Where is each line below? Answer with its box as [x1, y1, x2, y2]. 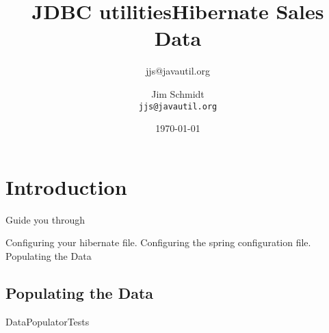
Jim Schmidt [151, 86, 205, 101]
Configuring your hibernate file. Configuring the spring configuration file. [5, 235, 311, 250]
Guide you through [5, 212, 85, 226]
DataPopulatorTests [5, 314, 90, 328]
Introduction [5, 172, 127, 200]
